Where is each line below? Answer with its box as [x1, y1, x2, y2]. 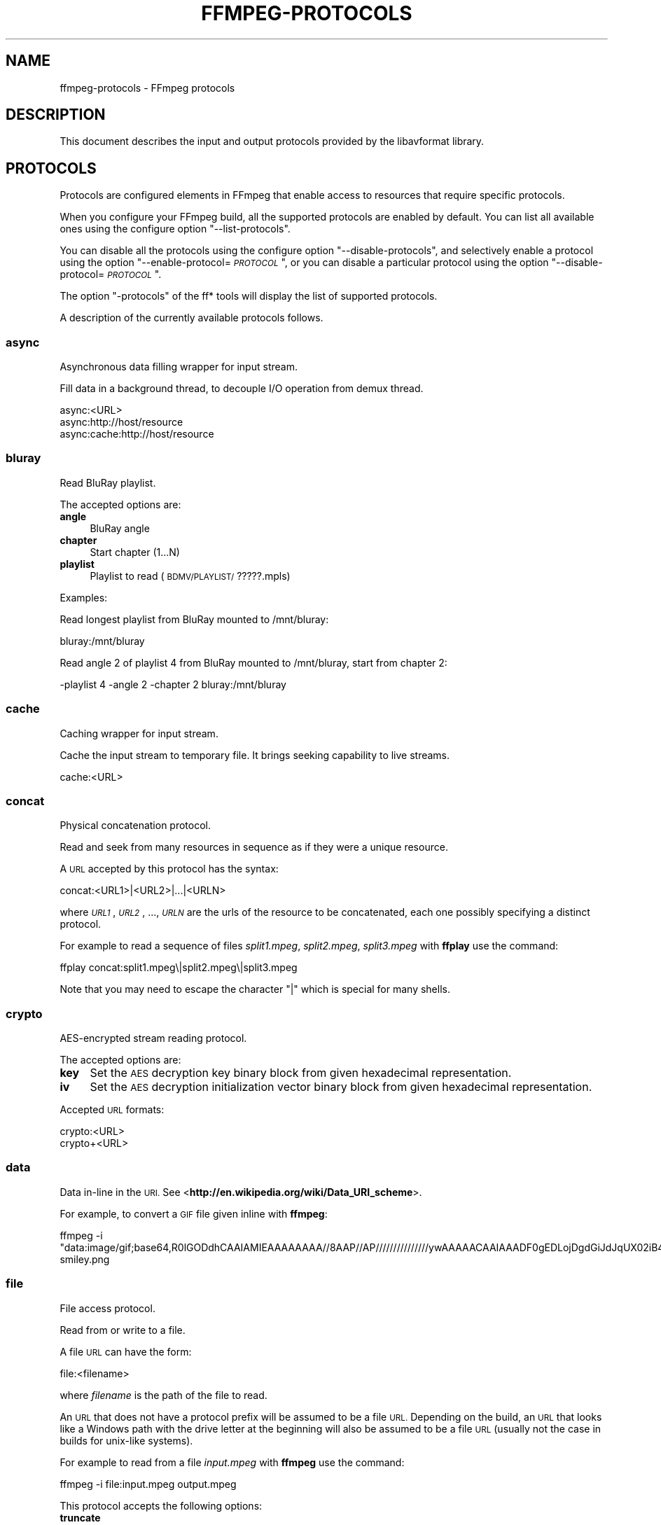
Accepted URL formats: [60, 1103, 165, 1116]
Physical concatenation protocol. [60, 819, 211, 832]
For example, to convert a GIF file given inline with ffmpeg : [60, 1207, 328, 1220]
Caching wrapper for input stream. [60, 727, 218, 739]
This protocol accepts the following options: [60, 1499, 263, 1512]
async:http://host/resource [60, 416, 183, 429]
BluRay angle [90, 522, 150, 534]
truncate [60, 1511, 101, 1524]
